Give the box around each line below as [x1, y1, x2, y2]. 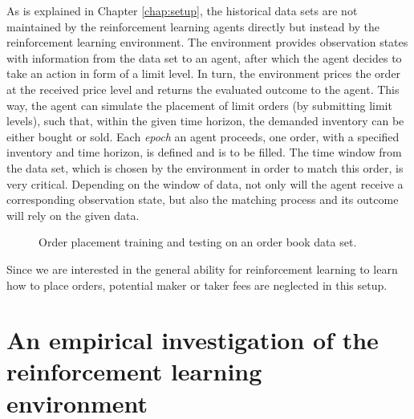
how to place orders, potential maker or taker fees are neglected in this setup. [6, 276, 388, 293]
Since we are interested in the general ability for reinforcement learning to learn [6, 260, 398, 277]
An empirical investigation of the [6, 323, 379, 356]
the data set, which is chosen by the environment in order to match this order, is [6, 159, 404, 176]
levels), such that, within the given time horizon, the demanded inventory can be [6, 112, 404, 129]
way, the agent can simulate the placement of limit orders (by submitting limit [6, 96, 392, 113]
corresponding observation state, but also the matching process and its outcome [6, 191, 399, 208]
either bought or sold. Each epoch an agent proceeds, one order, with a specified [6, 128, 400, 144]
